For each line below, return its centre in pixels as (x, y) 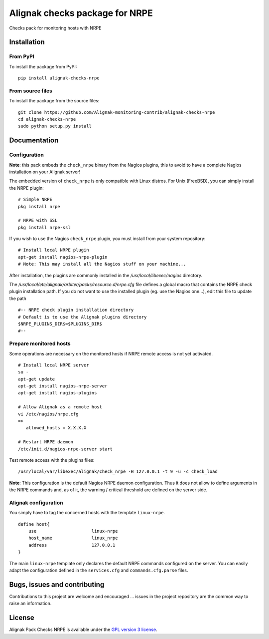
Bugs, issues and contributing (57, 584)
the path (18, 298)
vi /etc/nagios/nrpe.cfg (48, 414)
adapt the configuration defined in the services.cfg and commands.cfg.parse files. (99, 570)
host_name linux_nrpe (73, 538)
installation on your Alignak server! (45, 172)
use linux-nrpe (73, 531)
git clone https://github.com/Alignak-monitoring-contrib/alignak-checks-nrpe (117, 112)
